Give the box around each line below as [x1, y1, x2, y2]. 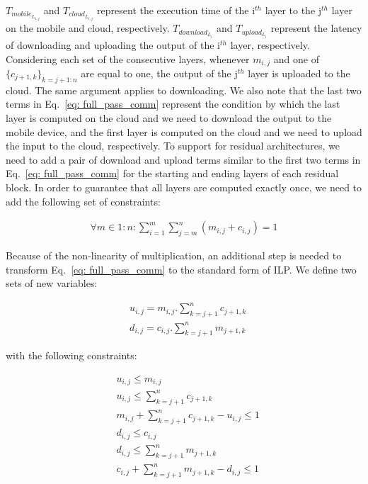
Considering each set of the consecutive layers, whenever [6, 51, 250, 66]
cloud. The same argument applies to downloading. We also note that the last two [6, 82, 362, 97]
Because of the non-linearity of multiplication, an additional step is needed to [6, 247, 342, 262]
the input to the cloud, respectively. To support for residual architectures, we [6, 138, 340, 153]
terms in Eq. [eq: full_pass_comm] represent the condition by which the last [6, 96, 340, 111]
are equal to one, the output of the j [81, 65, 238, 80]
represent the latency [270, 21, 362, 35]
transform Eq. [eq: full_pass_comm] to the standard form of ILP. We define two [6, 261, 357, 276]
